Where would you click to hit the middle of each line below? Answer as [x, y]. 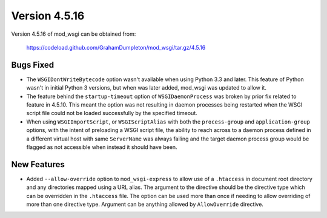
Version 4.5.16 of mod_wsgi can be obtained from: [74, 34]
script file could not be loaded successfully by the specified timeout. [112, 113]
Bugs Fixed [33, 64]
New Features [38, 164]
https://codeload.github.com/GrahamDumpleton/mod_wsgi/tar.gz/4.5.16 [116, 47]
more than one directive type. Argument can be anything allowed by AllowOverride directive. [145, 204]
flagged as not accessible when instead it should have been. [102, 147]
